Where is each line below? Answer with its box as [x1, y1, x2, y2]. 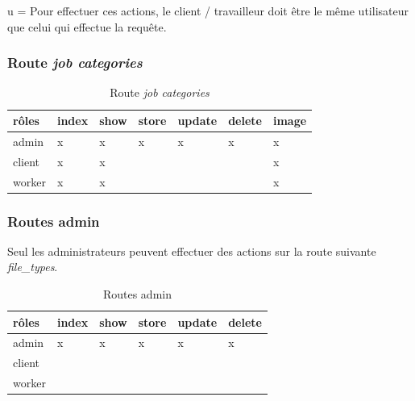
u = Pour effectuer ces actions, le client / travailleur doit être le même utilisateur [7, 2, 409, 19]
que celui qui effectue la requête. [7, 18, 167, 35]
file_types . [7, 258, 58, 275]
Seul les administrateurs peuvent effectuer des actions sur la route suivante [7, 242, 376, 259]
